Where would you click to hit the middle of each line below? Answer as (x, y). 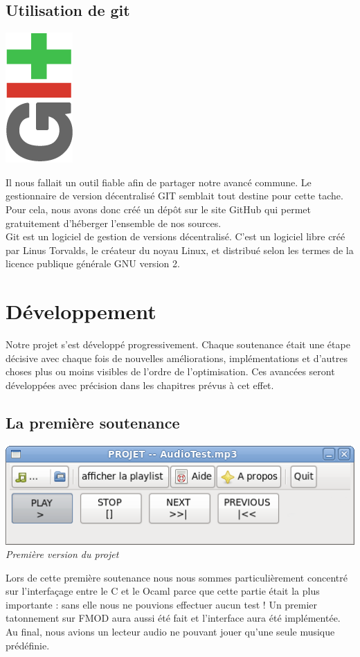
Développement (81, 311)
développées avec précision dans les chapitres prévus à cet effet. (140, 385)
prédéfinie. (28, 645)
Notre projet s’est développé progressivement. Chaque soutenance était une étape (178, 344)
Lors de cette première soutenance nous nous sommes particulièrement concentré (177, 577)
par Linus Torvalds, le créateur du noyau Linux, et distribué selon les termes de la (180, 250)
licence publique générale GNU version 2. (93, 263)
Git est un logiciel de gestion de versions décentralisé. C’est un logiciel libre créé (175, 236)
